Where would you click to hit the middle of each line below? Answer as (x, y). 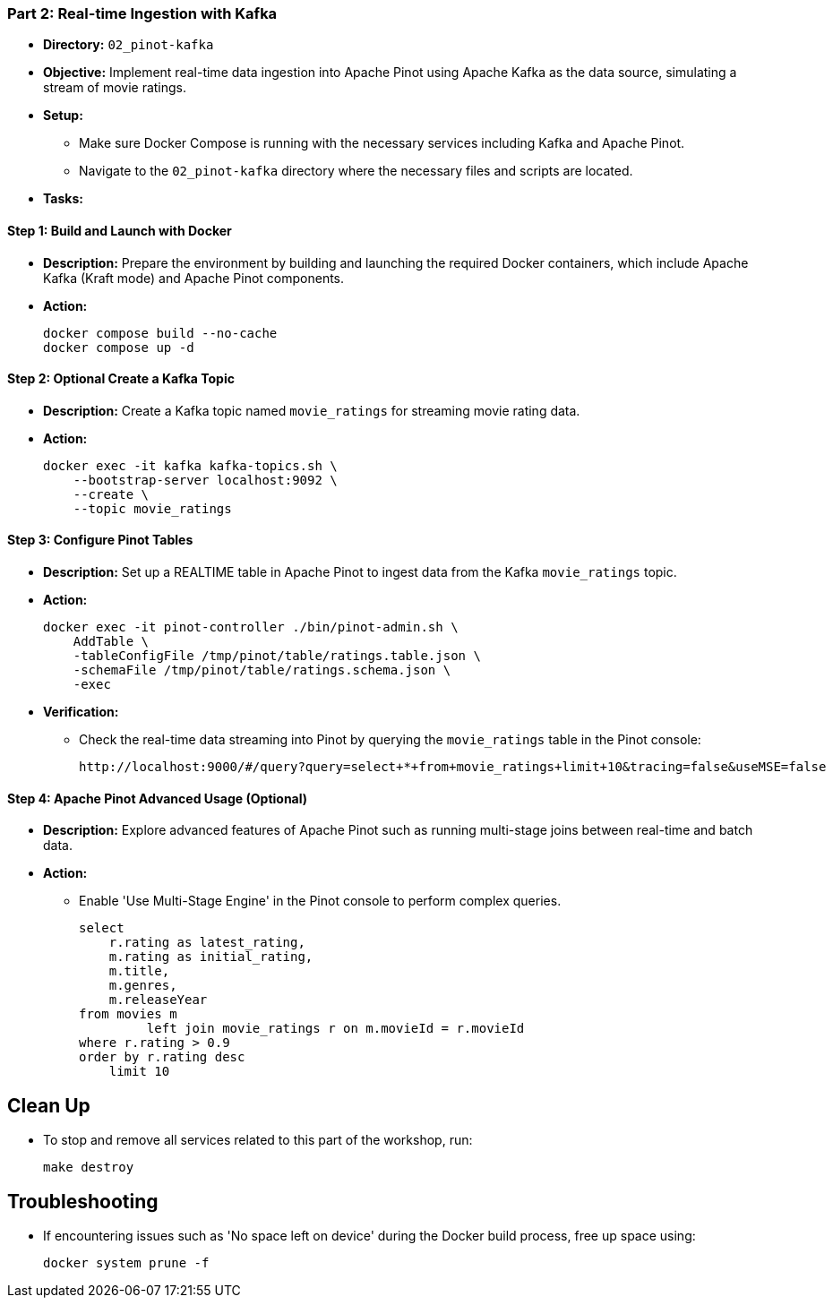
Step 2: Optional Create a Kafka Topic (121, 379)
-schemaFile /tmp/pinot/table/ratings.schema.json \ (262, 670)
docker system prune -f (126, 1262)
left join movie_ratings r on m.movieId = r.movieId (335, 1029)
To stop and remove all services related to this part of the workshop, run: (258, 1140)
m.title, (139, 971)
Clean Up (49, 1105)
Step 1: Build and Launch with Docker (120, 230)
